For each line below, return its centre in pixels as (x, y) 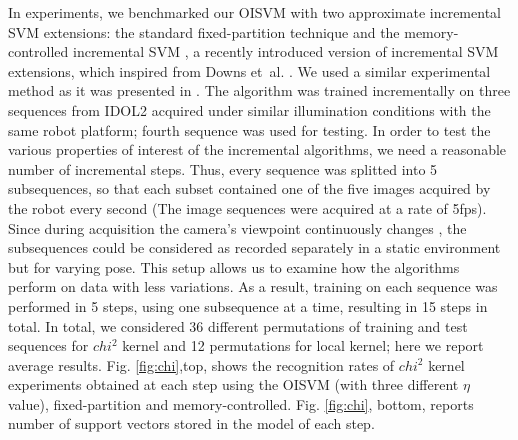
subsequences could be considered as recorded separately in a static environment (254, 247)
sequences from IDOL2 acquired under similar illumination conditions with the (249, 109)
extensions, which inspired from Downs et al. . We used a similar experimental (249, 70)
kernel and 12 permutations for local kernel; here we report (303, 345)
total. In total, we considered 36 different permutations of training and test (238, 325)
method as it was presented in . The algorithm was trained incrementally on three (259, 90)
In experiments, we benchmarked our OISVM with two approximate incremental (254, 12)
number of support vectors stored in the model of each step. (191, 423)
